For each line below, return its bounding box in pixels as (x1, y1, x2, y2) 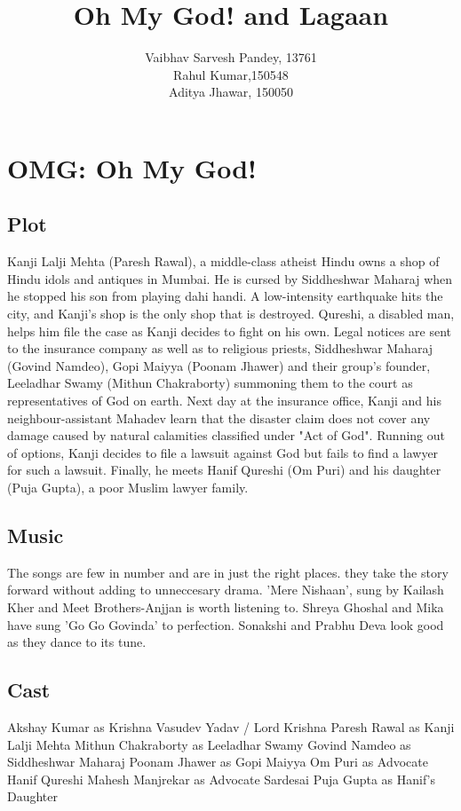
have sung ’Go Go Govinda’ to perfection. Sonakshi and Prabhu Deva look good (7, 615, 444, 634)
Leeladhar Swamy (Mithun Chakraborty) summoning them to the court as (7, 374, 413, 392)
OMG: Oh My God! (7, 149, 257, 185)
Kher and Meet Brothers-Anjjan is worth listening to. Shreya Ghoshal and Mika (7, 598, 444, 616)
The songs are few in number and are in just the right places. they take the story (7, 563, 449, 581)
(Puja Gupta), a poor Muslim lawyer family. (7, 478, 249, 497)
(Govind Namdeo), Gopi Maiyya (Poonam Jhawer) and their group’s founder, (7, 356, 431, 374)
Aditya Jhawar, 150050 (169, 83, 293, 101)
